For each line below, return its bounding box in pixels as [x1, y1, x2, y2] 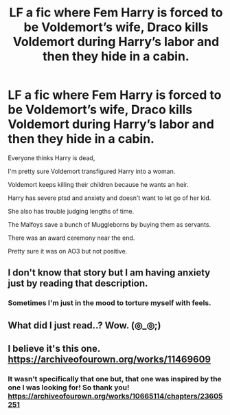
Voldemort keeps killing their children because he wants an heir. [8, 180, 189, 188]
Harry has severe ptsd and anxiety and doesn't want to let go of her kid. [8, 194, 211, 202]
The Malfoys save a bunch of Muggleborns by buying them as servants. [8, 220, 211, 228]
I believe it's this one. [8, 343, 100, 355]
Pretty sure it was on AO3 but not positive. [8, 247, 128, 255]
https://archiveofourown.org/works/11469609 [8, 354, 211, 366]
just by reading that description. [8, 278, 148, 289]
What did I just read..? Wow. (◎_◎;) [8, 319, 161, 331]
